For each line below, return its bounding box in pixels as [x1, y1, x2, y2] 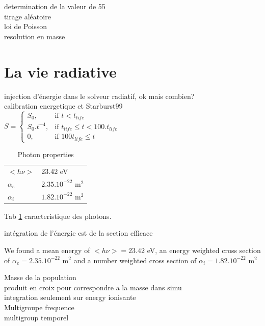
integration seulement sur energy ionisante [4, 292, 136, 303]
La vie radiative [4, 61, 117, 82]
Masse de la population [4, 272, 76, 283]
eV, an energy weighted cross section [147, 244, 261, 255]
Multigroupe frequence [4, 302, 74, 312]
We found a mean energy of [4, 244, 90, 255]
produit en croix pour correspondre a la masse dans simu [4, 282, 182, 292]
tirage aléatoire [4, 11, 51, 21]
